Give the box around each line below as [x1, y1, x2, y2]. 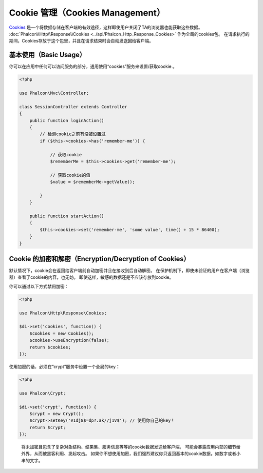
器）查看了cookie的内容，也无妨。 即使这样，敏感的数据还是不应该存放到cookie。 [9, 274, 174, 280]
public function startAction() [29, 213, 104, 219]
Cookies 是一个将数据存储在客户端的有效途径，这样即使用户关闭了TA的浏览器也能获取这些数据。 [9, 24, 203, 30]
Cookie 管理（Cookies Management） [9, 7, 166, 18]
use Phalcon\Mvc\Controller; [19, 90, 89, 96]
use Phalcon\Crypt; [19, 391, 66, 396]
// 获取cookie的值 [50, 172, 91, 178]
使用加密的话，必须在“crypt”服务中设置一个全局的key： [9, 364, 120, 370]
